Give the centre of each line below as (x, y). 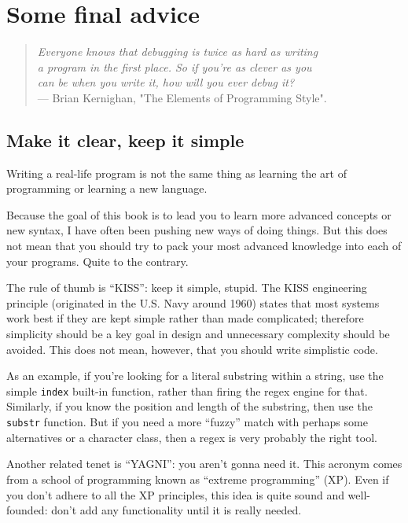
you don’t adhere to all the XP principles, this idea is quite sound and (175, 494)
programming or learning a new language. (107, 188)
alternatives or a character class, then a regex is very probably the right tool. (192, 437)
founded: (27, 510)
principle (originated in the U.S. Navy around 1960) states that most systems (193, 302)
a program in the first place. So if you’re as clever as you (175, 66)
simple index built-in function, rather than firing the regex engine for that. (187, 390)
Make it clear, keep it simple (125, 140)
